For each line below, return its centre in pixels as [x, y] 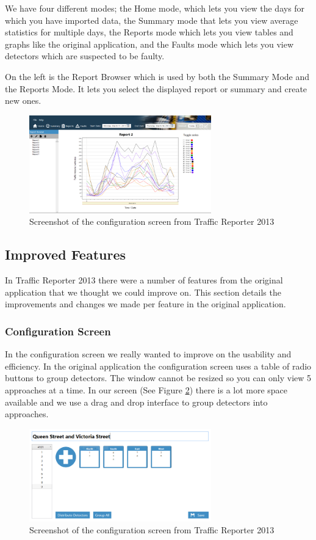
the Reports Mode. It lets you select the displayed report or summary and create [156, 88]
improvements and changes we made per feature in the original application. [145, 304]
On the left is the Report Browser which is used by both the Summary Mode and [157, 76]
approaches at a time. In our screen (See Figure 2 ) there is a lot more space [146, 389]
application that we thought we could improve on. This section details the [143, 292]
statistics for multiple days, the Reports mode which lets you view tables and [149, 32]
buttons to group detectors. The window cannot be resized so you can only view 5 [158, 378]
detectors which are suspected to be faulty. [85, 56]
